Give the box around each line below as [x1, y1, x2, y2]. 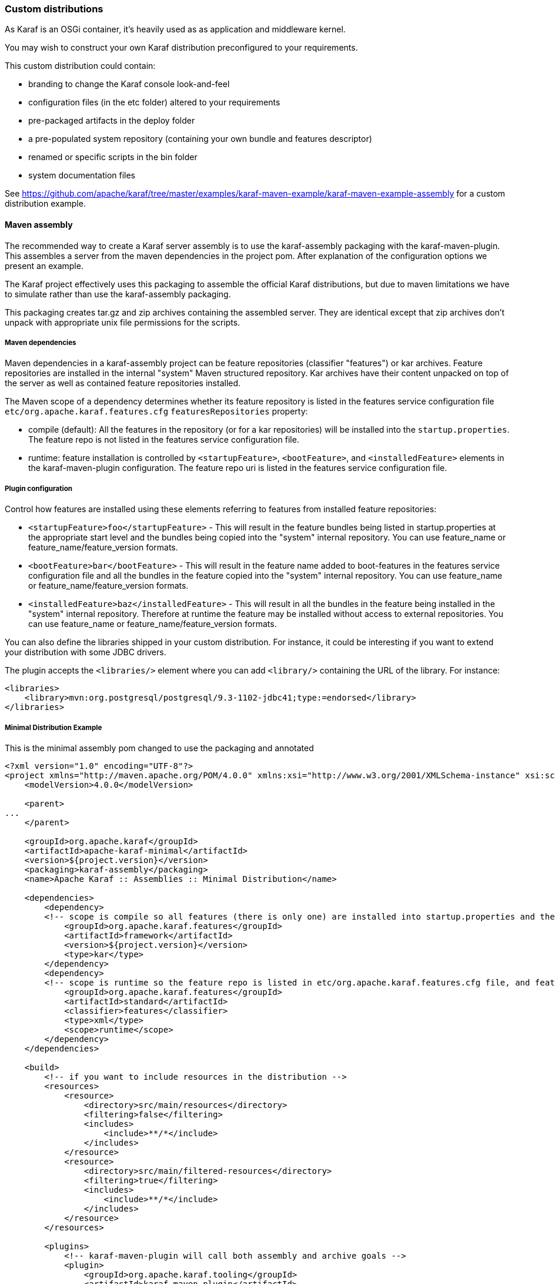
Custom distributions [5, 3, 103, 15]
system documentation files [28, 170, 135, 181]
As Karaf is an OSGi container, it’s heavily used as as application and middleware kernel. [5, 24, 346, 35]
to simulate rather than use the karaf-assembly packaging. [5, 288, 231, 299]
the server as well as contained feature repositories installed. [5, 378, 241, 389]
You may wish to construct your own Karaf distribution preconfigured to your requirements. [5, 42, 358, 53]
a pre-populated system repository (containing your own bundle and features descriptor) [28, 134, 372, 144]
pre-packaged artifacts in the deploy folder [28, 115, 195, 126]
